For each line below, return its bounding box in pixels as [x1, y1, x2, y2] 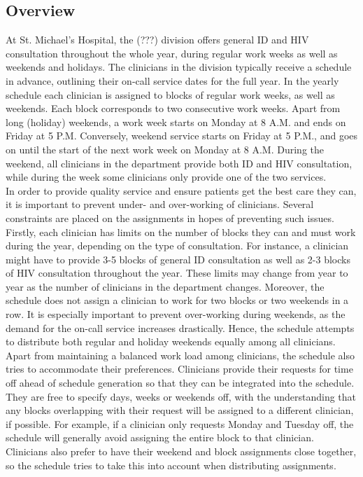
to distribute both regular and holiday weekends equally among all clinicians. [6, 334, 336, 349]
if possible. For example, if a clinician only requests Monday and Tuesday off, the [6, 416, 354, 431]
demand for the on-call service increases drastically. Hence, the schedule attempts [6, 320, 355, 335]
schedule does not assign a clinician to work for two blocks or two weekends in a [6, 293, 349, 307]
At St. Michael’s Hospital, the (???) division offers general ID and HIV [6, 32, 309, 47]
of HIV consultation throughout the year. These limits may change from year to [6, 265, 348, 280]
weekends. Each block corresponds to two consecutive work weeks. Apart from [6, 101, 341, 116]
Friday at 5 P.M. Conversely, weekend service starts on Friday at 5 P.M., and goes [6, 128, 358, 143]
